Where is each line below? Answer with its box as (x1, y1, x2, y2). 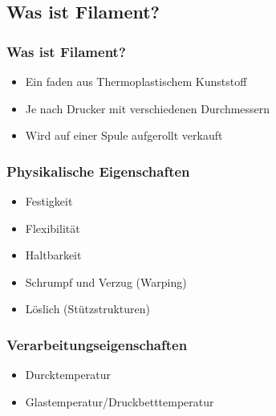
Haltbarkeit (25, 247, 82, 263)
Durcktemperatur (25, 366, 111, 383)
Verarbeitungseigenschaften (6, 334, 188, 354)
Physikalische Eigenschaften (6, 161, 190, 181)
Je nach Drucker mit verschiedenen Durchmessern (25, 100, 270, 116)
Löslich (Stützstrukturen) (25, 300, 151, 317)
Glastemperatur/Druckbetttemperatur (25, 393, 214, 410)
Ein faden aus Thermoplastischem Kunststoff (25, 73, 247, 89)
